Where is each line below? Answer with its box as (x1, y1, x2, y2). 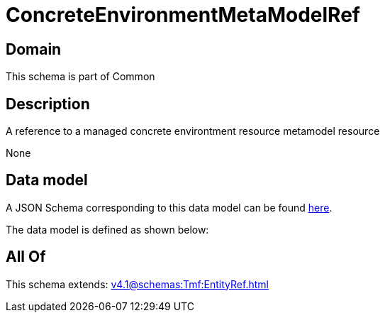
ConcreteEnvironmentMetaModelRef (6, 3, 360, 27)
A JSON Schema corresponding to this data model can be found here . (6, 201, 333, 214)
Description (6, 94, 90, 113)
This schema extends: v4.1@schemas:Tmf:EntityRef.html (6, 278, 269, 290)
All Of (6, 248, 46, 266)
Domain (6, 40, 62, 58)
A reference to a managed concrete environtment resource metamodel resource (6, 125, 380, 138)
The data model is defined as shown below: (6, 223, 209, 236)
